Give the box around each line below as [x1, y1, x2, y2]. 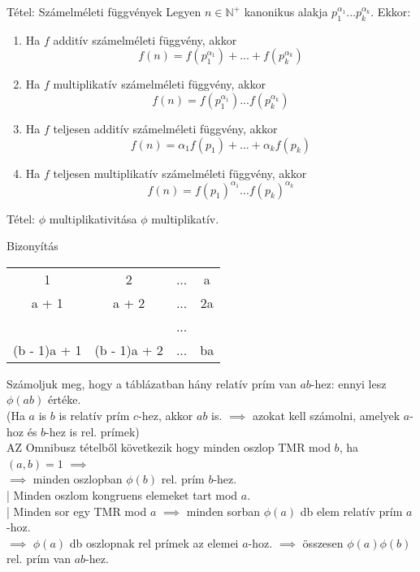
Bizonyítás [6, 237, 58, 254]
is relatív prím [58, 407, 130, 424]
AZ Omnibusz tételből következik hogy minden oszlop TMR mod [6, 439, 331, 456]
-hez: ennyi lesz [310, 375, 387, 392]
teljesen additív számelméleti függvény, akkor [53, 119, 278, 136]
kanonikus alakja [244, 3, 328, 19]
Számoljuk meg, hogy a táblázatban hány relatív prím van [6, 375, 297, 392]
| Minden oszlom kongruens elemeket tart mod [6, 487, 238, 504]
